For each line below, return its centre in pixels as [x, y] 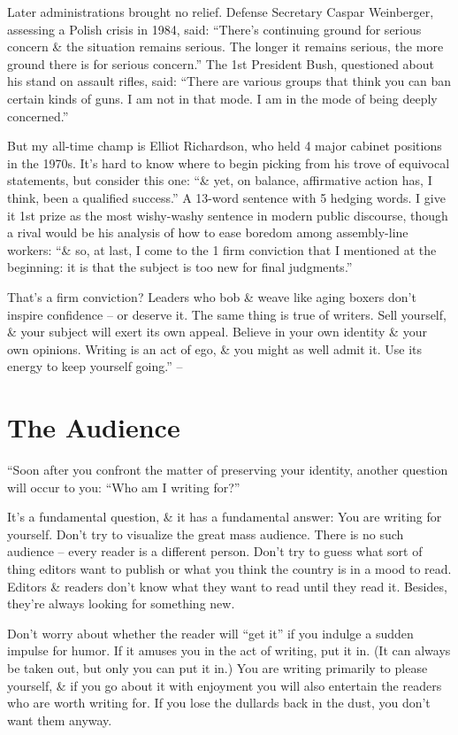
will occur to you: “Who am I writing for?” [124, 487]
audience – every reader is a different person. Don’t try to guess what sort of [215, 551]
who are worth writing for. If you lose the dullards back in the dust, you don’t [219, 703]
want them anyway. [60, 720]
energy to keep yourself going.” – [95, 366]
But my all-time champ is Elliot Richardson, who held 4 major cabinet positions [225, 146]
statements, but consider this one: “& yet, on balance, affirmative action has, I [220, 180]
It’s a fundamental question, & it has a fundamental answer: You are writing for [225, 517]
